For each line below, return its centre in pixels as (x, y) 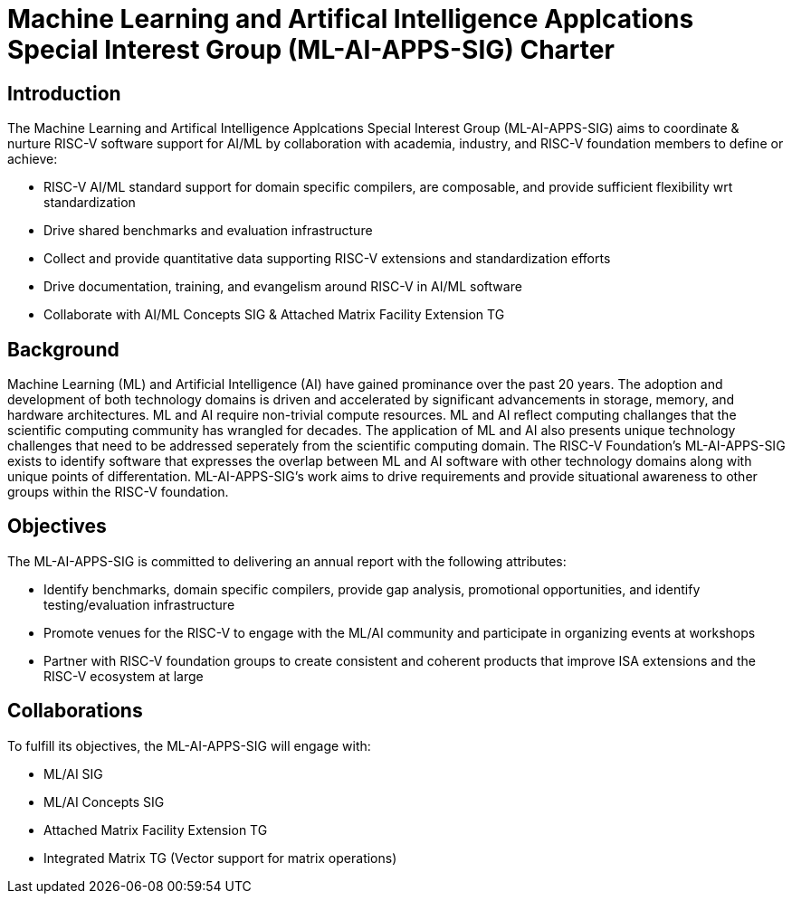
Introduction (64, 93)
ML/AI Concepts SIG (104, 801)
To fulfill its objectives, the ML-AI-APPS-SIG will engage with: (189, 745)
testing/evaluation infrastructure (139, 604)
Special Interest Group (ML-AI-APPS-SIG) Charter (311, 50)
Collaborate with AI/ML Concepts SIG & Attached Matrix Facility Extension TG (274, 315)
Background (63, 349)
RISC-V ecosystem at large (124, 676)
